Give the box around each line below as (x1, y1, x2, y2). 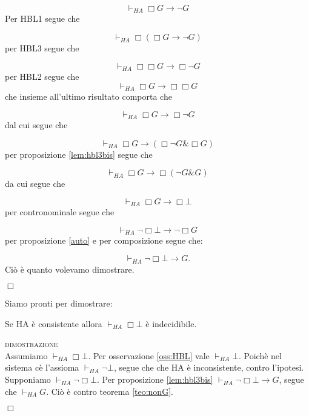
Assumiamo (5, 349, 48, 362)
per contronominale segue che (5, 206, 115, 218)
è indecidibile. (145, 317, 197, 330)
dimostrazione (5, 337, 58, 350)
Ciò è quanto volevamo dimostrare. (5, 262, 135, 275)
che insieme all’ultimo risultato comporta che (5, 90, 172, 103)
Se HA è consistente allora (5, 317, 102, 330)
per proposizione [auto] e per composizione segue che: (5, 234, 203, 247)
